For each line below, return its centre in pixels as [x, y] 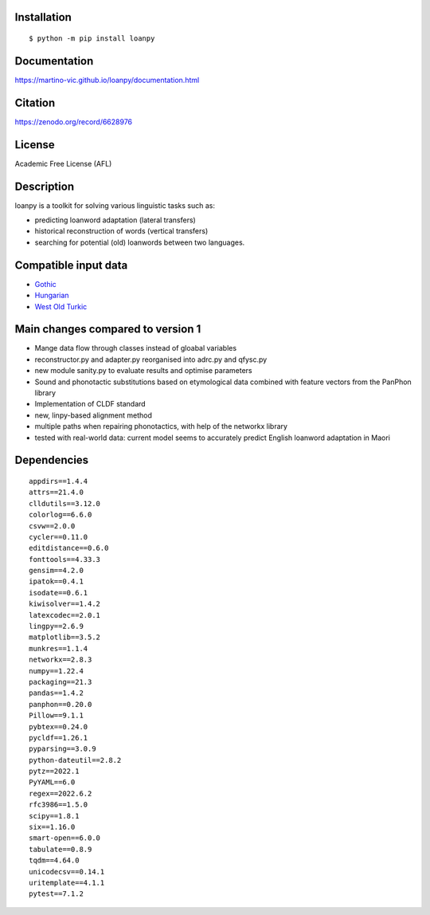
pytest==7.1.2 [56, 894]
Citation [35, 102]
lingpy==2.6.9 [56, 626]
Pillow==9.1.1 [56, 716]
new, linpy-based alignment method [94, 415]
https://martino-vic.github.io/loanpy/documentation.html [107, 80]
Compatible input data [71, 265]
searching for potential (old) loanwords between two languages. [140, 242]
